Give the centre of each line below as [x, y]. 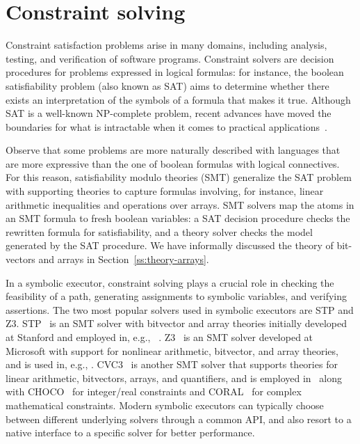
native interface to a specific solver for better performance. [130, 433]
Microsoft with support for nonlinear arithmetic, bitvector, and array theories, [172, 350]
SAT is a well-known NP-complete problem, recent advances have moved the [169, 113]
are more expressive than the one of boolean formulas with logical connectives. [173, 163]
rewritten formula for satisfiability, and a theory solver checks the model [159, 231]
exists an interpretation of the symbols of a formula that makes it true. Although [178, 99]
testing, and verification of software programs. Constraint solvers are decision [170, 58]
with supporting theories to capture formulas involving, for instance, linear [165, 191]
